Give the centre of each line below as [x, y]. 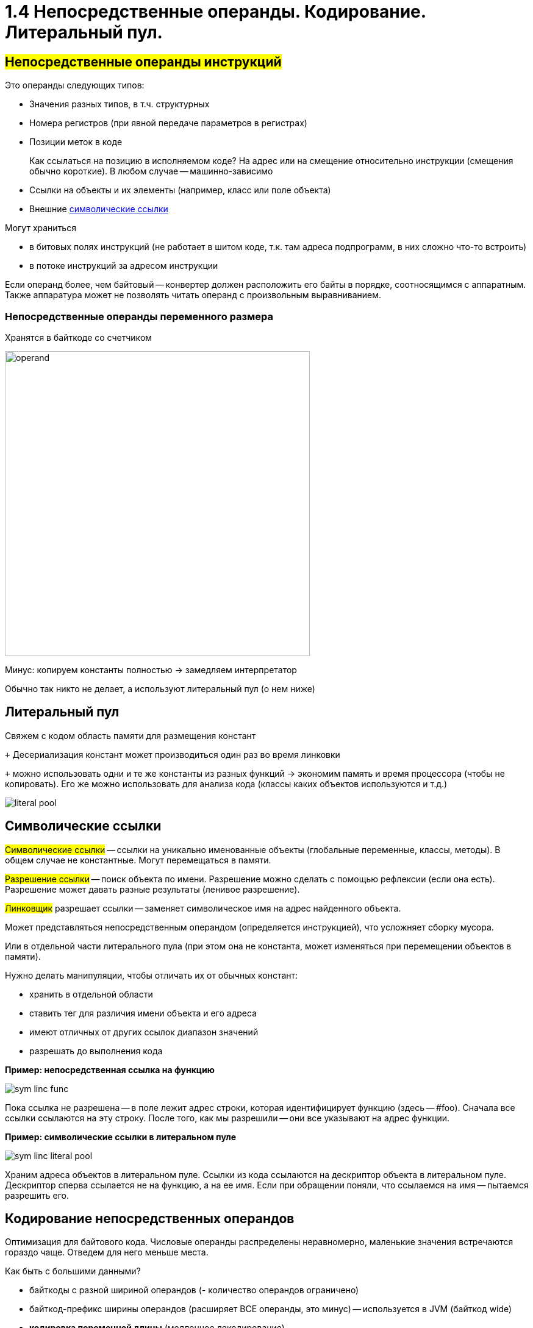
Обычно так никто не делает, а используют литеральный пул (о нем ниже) [160, 688]
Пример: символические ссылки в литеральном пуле [121, 1137]
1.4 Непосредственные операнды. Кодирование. [216, 12]
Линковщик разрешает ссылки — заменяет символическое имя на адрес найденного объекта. [203, 908]
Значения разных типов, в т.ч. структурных [120, 104]
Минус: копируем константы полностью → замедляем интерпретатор [151, 669]
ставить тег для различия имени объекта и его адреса [143, 1013]
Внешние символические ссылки [99, 209]
